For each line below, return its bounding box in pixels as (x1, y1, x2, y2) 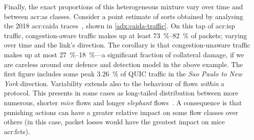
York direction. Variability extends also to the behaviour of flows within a (4, 78, 225, 88)
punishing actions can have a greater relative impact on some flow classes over (4, 107, 238, 117)
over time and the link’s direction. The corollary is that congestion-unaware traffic (4, 40, 251, 50)
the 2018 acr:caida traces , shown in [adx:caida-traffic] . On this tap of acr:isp (4, 21, 235, 31)
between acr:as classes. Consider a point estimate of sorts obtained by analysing (4, 11, 243, 21)
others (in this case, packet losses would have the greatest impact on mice (4, 117, 225, 127)
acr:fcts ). (4, 126, 30, 136)
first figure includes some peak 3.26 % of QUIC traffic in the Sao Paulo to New (4, 69, 242, 79)
